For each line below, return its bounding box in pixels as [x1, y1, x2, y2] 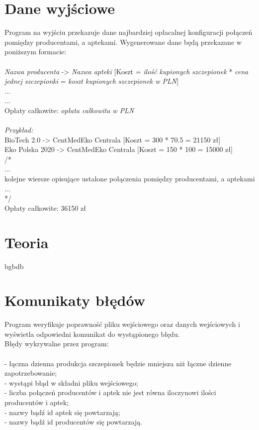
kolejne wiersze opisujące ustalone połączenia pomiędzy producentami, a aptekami [4, 173, 255, 184]
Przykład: [4, 125, 33, 135]
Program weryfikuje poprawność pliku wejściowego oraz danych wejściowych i [4, 319, 240, 329]
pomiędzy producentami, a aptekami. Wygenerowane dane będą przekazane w [4, 36, 242, 47]
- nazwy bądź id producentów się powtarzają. [4, 417, 143, 427]
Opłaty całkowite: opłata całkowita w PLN [4, 105, 134, 115]
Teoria [4, 232, 49, 252]
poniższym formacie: [4, 46, 67, 57]
